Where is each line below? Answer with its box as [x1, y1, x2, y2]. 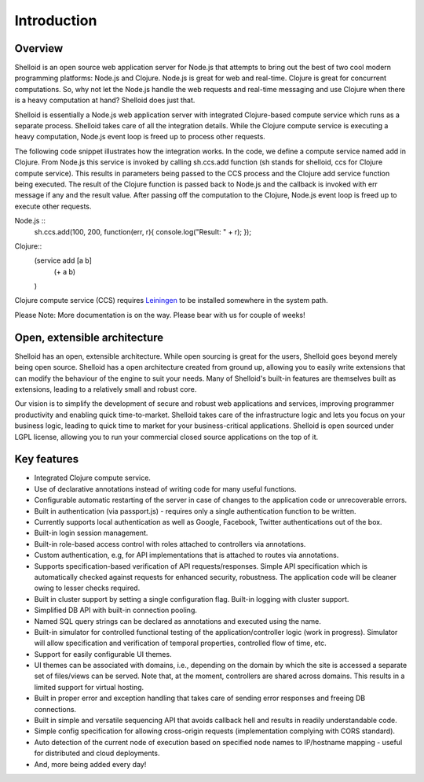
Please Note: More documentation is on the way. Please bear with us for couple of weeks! [14, 310, 305, 319]
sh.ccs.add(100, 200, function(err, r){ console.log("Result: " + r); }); [34, 227, 251, 236]
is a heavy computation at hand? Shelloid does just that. [14, 95, 196, 105]
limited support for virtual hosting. [34, 682, 144, 692]
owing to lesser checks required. [34, 583, 141, 593]
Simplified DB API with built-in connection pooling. [34, 606, 198, 615]
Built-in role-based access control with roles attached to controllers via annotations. [34, 539, 306, 548]
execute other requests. [14, 201, 92, 211]
